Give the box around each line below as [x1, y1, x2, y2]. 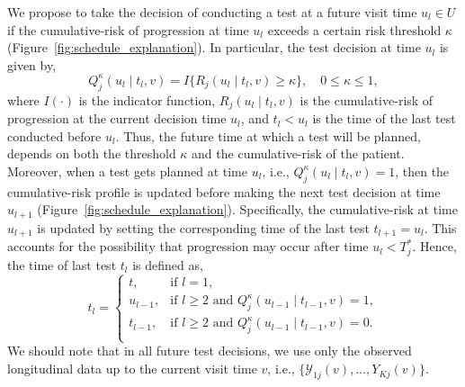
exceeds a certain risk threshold [267, 20, 442, 39]
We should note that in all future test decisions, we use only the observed [7, 341, 412, 360]
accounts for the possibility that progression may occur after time [7, 237, 369, 256]
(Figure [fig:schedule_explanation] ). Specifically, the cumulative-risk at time [37, 200, 458, 219]
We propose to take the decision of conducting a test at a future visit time [7, 3, 417, 21]
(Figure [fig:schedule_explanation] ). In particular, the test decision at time [7, 38, 421, 57]
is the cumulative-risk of [300, 90, 434, 109]
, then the [395, 161, 450, 180]
